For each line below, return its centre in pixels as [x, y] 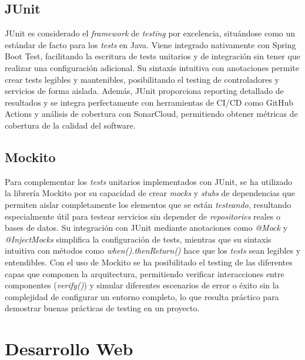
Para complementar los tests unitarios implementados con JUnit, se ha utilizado [149, 181]
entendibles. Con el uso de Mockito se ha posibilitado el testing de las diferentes [149, 262]
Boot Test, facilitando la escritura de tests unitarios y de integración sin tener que [152, 56]
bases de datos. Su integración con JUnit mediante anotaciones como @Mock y [146, 228]
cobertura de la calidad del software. [70, 125]
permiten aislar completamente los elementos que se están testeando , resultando [148, 204]
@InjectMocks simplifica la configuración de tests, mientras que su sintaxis [138, 239]
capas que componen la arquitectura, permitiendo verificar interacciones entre [145, 273]
